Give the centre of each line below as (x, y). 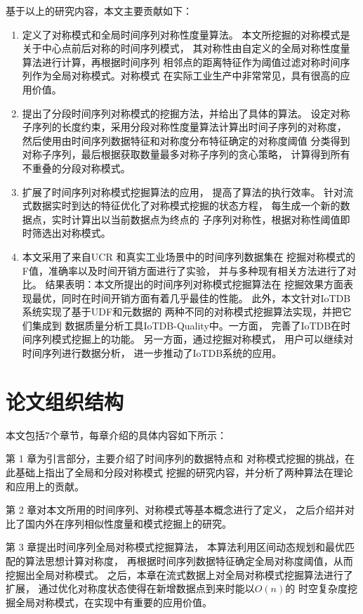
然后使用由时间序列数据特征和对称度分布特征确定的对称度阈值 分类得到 (186, 140)
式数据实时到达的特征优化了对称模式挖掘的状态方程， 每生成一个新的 (181, 205)
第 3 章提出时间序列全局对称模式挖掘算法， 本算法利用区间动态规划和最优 (175, 547)
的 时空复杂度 (316, 588)
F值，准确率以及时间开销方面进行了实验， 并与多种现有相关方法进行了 (184, 270)
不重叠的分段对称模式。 (76, 168)
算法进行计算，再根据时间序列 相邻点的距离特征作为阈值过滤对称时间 (181, 61)
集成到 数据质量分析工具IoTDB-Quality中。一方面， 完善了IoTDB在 (186, 325)
